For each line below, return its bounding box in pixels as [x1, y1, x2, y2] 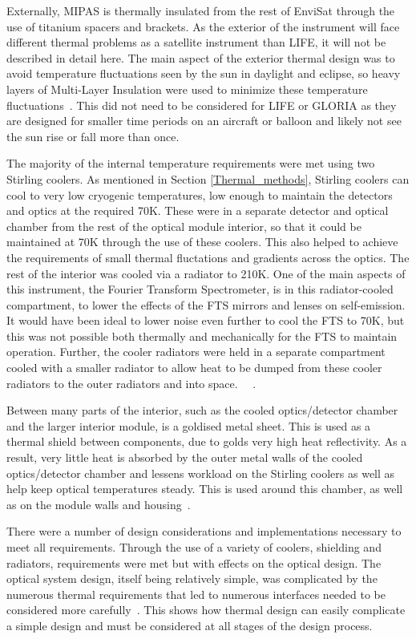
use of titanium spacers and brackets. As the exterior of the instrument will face [6, 18, 400, 34]
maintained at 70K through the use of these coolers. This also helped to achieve [6, 233, 398, 250]
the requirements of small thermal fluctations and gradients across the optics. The [6, 249, 410, 265]
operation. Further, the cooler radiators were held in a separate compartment [6, 343, 386, 360]
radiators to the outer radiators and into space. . [6, 374, 256, 391]
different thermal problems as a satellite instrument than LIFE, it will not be [6, 34, 386, 51]
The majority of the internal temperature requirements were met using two [6, 155, 375, 172]
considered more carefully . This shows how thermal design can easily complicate [6, 601, 406, 618]
